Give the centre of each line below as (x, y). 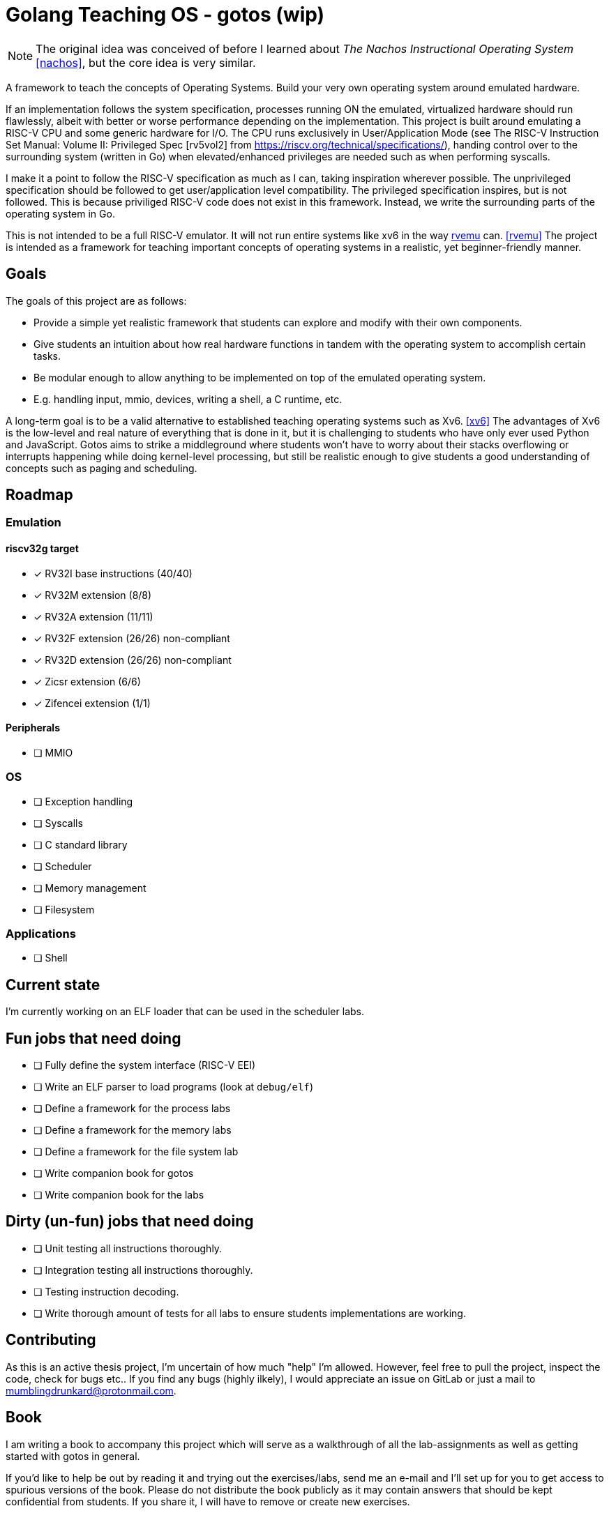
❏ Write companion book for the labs (119, 1195)
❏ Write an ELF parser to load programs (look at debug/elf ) (173, 1087)
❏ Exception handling (83, 801)
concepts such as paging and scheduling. (101, 468)
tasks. (47, 356)
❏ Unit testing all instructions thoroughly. (128, 1248)
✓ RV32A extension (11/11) (93, 616)
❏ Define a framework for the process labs (132, 1109)
